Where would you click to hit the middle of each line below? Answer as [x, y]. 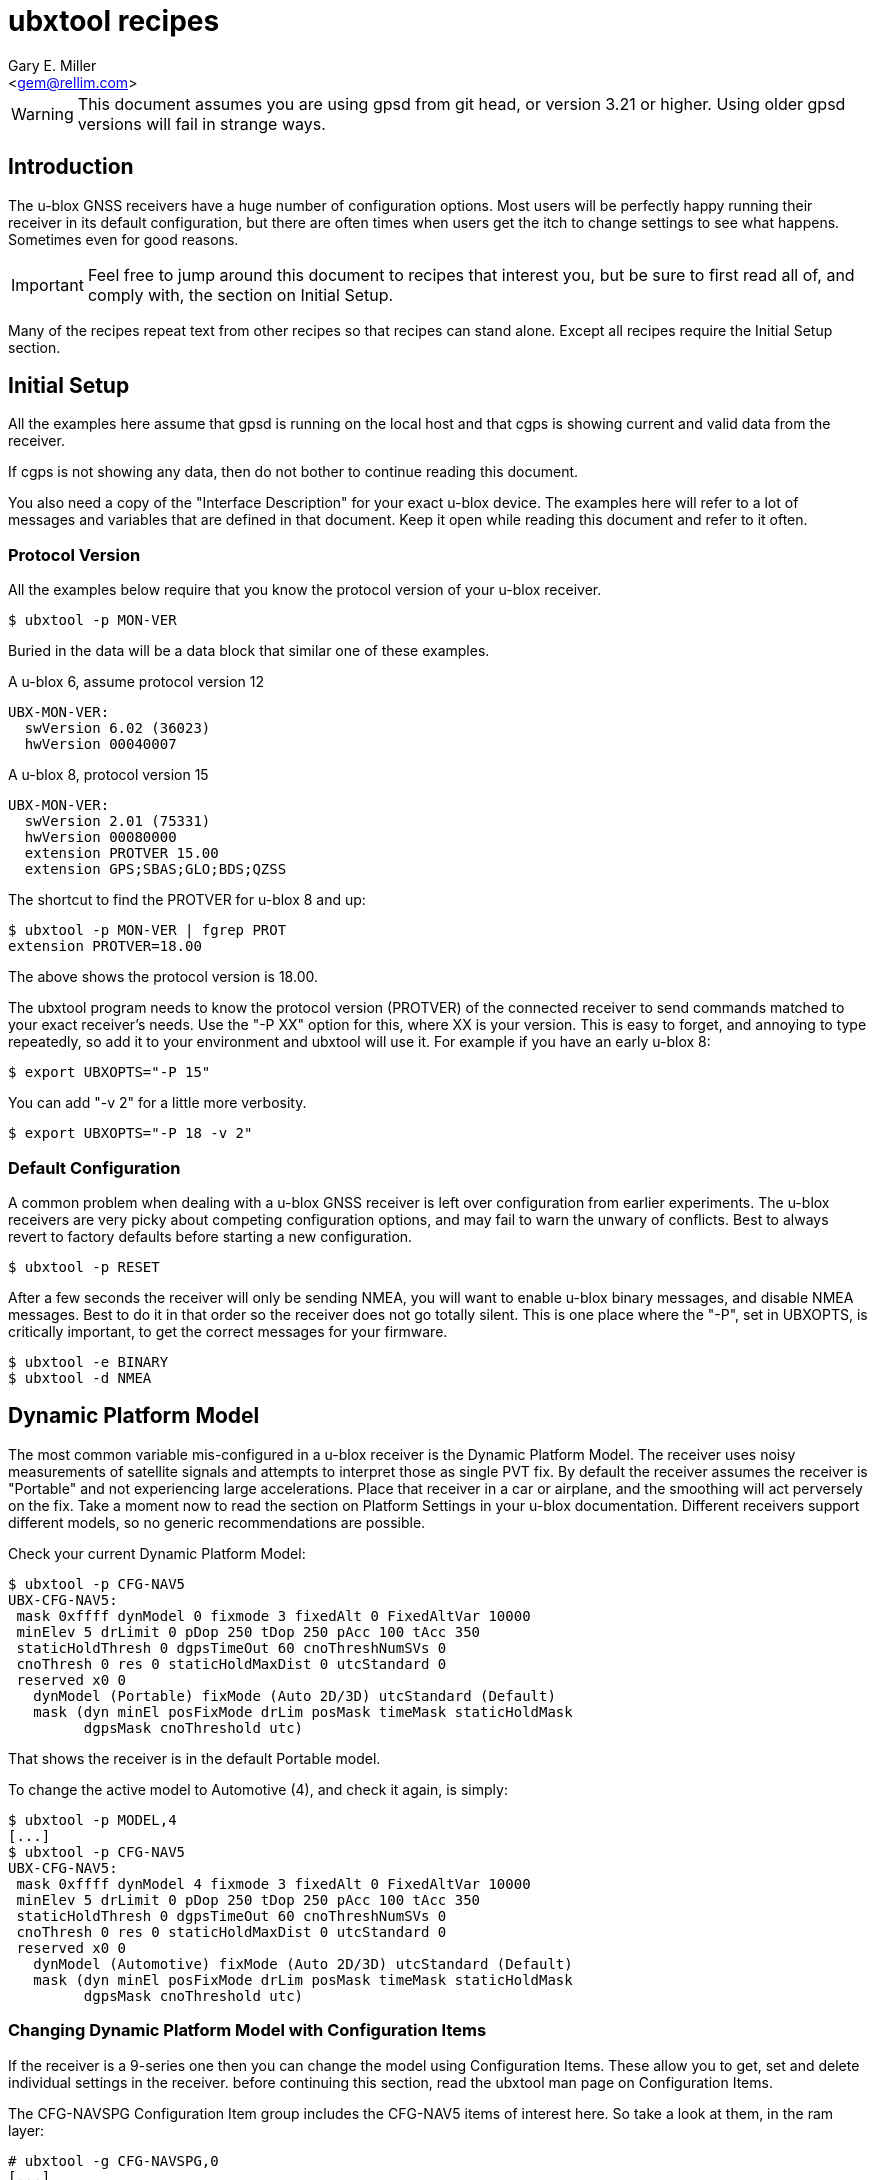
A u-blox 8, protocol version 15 [108, 775]
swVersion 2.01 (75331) [117, 821]
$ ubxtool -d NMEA [80, 1377]
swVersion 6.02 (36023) [117, 728]
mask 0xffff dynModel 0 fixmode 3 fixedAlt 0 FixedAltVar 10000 [273, 1615]
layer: [26, 2130]
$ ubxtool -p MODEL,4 [92, 1819]
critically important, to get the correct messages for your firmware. [228, 1331]
